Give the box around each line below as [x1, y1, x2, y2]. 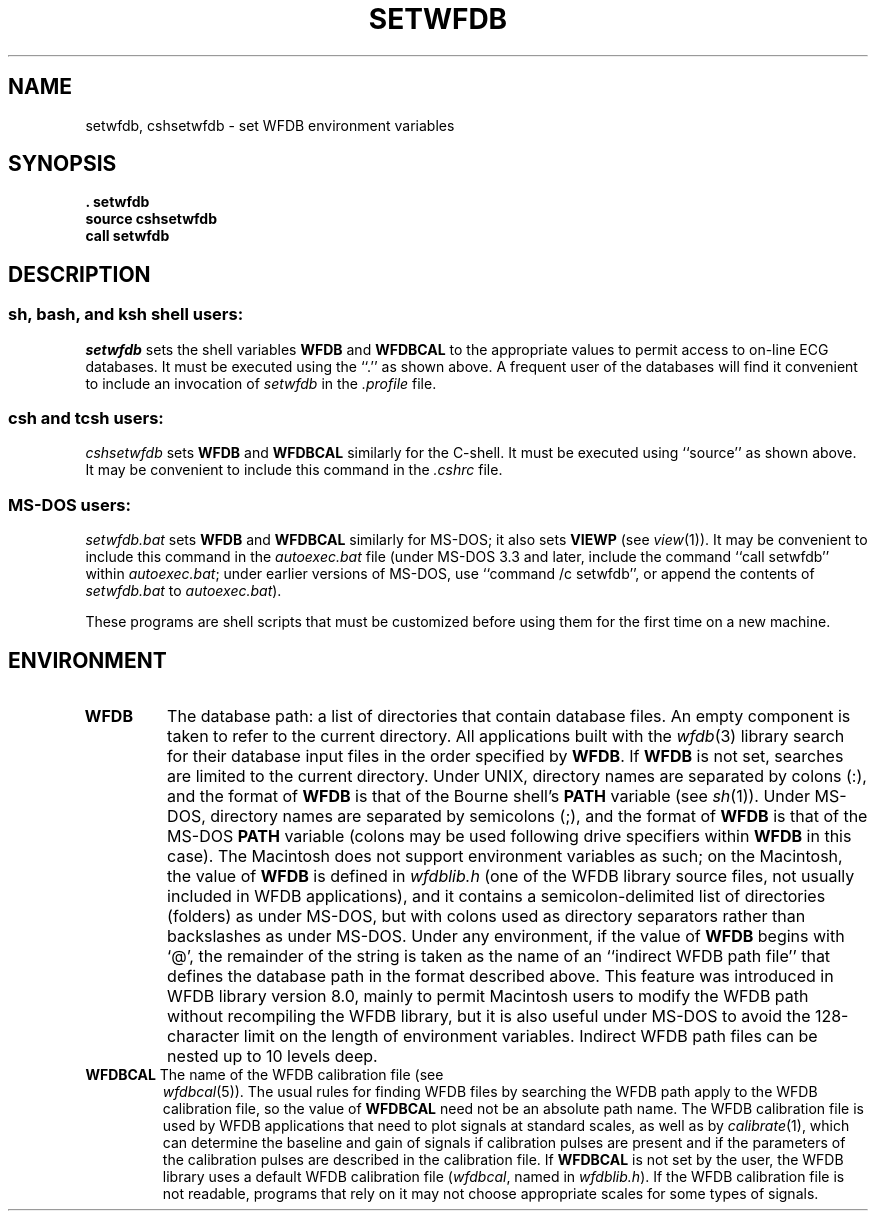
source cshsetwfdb [85, 210, 217, 228]
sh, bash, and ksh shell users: [8, 304, 244, 325]
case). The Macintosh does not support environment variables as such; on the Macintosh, [167, 846, 843, 866]
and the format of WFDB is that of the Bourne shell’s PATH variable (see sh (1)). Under [167, 786, 810, 806]
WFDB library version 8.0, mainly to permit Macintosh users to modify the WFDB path [167, 986, 809, 1006]
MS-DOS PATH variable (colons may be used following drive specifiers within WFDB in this [167, 826, 852, 846]
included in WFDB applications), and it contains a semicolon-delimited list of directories [167, 886, 826, 906]
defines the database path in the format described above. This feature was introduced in [167, 966, 834, 986]
